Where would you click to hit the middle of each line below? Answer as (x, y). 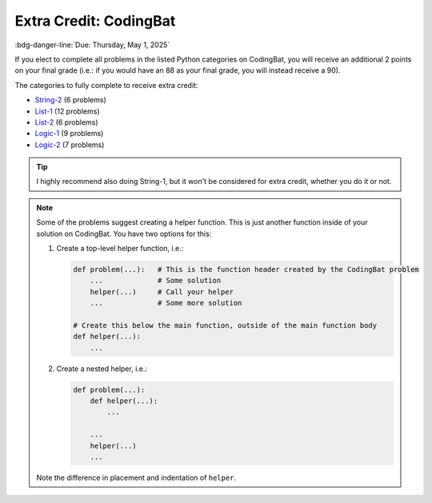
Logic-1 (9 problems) (69, 134)
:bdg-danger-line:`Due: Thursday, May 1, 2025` (92, 45)
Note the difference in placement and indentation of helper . (136, 478)
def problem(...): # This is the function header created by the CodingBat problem (246, 269)
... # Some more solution (166, 303)
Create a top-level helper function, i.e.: (120, 249)
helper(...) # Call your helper (162, 291)
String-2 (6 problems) (71, 100)
